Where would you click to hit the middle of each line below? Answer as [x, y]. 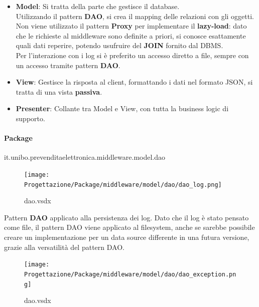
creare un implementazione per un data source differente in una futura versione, [127, 237]
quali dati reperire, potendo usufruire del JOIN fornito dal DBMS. [119, 45]
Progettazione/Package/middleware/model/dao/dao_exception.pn [130, 274]
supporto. [30, 118]
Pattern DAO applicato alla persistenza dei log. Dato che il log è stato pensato [126, 217]
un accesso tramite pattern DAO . [68, 65]
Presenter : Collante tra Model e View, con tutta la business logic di [122, 108]
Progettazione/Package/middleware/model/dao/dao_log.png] [123, 185]
